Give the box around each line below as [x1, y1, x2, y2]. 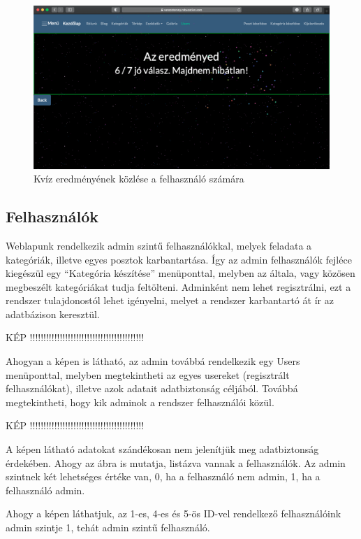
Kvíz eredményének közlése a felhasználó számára [34, 171, 244, 186]
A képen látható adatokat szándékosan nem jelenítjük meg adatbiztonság [6, 442, 319, 457]
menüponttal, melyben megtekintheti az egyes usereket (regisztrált [6, 367, 290, 382]
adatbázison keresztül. [6, 306, 100, 321]
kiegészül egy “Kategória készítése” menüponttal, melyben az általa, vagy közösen [6, 266, 355, 280]
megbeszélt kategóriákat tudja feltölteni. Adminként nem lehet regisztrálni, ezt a [6, 279, 351, 294]
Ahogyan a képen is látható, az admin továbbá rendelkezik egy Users [6, 354, 300, 368]
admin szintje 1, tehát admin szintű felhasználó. [6, 520, 210, 535]
